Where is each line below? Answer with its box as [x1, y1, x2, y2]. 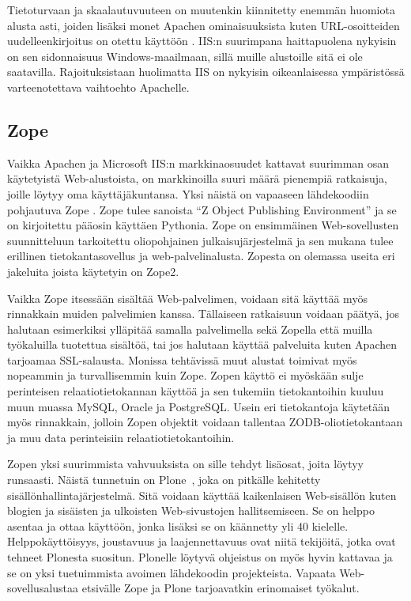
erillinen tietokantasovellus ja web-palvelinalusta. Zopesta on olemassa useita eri [7, 248, 395, 264]
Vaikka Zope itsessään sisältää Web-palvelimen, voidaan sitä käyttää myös [7, 289, 368, 306]
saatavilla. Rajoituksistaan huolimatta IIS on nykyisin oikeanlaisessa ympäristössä [7, 63, 405, 80]
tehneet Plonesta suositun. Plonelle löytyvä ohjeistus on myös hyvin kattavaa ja [7, 549, 393, 565]
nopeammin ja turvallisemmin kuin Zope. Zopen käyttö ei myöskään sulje [7, 367, 364, 384]
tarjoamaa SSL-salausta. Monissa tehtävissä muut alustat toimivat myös [7, 351, 357, 368]
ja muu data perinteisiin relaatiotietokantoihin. [7, 429, 235, 445]
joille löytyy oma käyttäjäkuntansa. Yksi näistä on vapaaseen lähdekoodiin [7, 185, 369, 202]
